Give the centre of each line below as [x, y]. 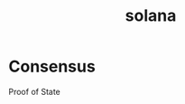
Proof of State [34, 91]
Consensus [52, 66]
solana [151, 16]
